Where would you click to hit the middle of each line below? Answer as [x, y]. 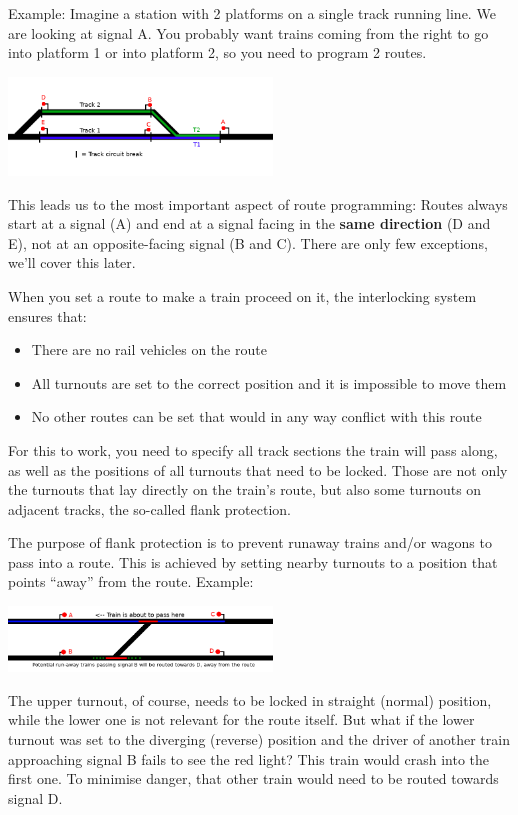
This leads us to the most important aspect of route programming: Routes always [258, 203]
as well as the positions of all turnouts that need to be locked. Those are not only [258, 469]
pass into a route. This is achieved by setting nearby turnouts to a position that [253, 561]
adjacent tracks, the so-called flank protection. [149, 508]
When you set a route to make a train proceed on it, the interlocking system [242, 295]
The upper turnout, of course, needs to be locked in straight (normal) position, [250, 699]
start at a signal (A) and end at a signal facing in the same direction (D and [249, 223]
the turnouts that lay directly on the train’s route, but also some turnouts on [245, 489]
